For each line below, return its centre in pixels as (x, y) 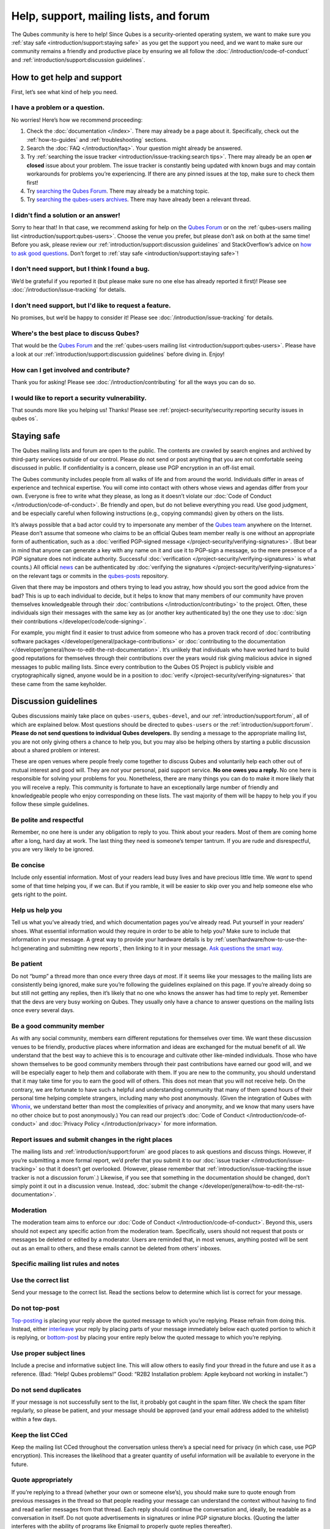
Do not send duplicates (46, 1390)
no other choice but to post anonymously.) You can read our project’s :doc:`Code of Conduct (128, 1115)
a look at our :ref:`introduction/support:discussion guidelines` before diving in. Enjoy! (118, 354)
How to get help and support (67, 77)
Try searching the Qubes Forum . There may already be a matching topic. (118, 191)
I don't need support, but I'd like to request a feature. (91, 305)
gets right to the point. (39, 894)
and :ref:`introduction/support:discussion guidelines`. (78, 60)
